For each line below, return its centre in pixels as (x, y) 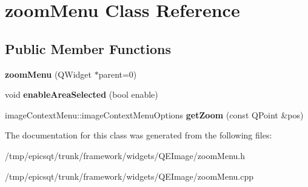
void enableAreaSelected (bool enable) (82, 94)
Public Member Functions (88, 48)
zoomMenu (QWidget (48, 74)
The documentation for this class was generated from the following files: (139, 135)
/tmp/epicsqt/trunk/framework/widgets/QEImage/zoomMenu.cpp (129, 176)
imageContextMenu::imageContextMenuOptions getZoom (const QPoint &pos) (154, 114)
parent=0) (118, 74)
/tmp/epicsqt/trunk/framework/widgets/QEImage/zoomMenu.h (125, 155)
